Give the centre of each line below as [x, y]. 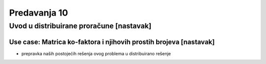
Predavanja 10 [39, 13]
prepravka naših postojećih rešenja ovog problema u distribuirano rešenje [96, 53]
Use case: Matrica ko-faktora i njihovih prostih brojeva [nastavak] [112, 42]
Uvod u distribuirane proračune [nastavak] [80, 26]
